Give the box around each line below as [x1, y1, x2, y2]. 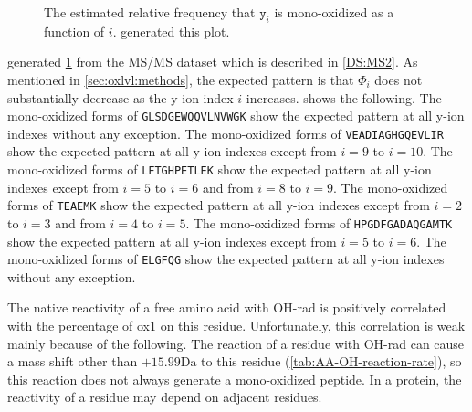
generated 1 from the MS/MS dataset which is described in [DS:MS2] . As [7, 52, 418, 71]
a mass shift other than [7, 352, 138, 371]
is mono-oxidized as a [274, 3, 394, 21]
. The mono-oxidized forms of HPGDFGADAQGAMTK [185, 213, 453, 232]
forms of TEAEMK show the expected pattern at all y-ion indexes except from [7, 195, 430, 215]
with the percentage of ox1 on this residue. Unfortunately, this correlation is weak [7, 316, 466, 335]
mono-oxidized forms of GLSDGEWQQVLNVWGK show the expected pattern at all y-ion [7, 106, 465, 125]
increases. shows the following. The [246, 88, 442, 107]
